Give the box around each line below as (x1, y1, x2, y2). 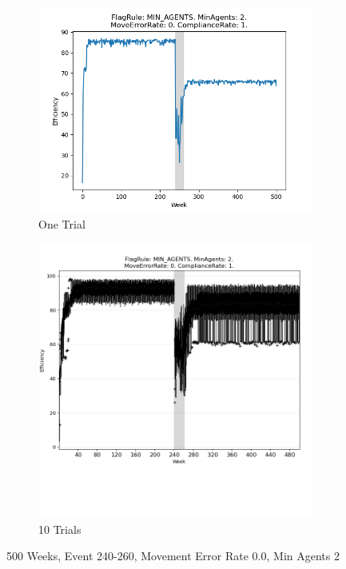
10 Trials (38, 520, 82, 537)
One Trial (38, 215, 86, 232)
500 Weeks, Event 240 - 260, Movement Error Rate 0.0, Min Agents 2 (6, 547, 340, 564)
